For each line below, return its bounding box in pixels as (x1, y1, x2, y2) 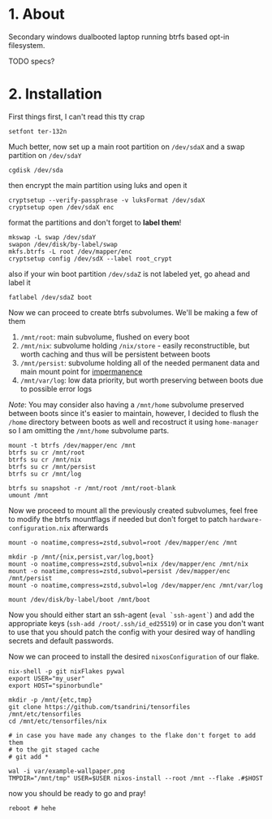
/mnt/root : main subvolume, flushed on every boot (19, 331, 190, 342)
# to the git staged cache (8, 746, 100, 754)
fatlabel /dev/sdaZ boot (8, 293, 93, 301)
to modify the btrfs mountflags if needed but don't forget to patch (8, 514, 228, 523)
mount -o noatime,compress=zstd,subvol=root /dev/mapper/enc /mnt (8, 538, 238, 546)
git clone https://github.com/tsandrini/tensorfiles (8, 703, 191, 711)
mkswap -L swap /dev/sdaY (8, 233, 96, 241)
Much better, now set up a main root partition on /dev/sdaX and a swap (8, 142, 245, 151)
